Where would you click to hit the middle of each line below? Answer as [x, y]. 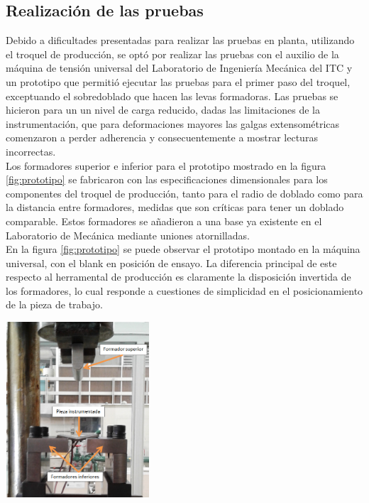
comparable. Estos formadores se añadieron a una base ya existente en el [164, 221]
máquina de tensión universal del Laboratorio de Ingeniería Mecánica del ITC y [179, 68]
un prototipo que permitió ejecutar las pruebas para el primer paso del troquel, [178, 81]
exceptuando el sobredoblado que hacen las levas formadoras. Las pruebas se [172, 96]
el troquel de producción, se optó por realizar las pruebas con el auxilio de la [172, 54]
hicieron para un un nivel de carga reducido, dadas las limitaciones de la [163, 110]
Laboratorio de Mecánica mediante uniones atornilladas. [128, 235]
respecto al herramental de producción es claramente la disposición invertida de [178, 277]
